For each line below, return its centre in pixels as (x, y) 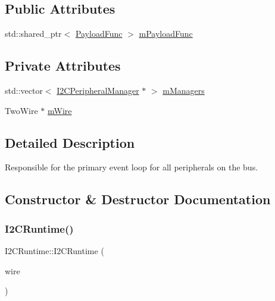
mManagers (184, 90)
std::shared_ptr (33, 34)
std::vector (24, 90)
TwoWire (21, 110)
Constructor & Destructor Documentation (138, 199)
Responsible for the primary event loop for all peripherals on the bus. (132, 167)
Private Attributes (63, 66)
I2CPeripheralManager (98, 90)
